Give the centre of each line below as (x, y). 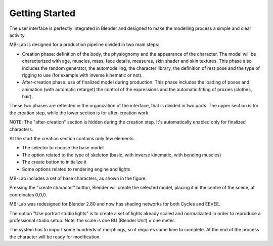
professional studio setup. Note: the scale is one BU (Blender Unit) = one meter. (92, 220)
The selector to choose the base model (63, 148)
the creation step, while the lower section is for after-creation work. (80, 113)
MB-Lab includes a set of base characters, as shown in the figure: (78, 178)
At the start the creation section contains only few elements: (72, 139)
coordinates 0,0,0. (28, 194)
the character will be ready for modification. (55, 237)
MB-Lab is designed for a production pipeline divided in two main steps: (84, 45)
